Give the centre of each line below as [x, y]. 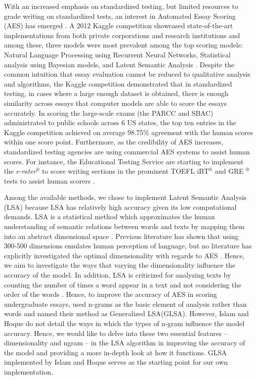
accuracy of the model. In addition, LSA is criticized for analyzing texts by [118, 275]
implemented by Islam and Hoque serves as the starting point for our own [116, 362]
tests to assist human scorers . [49, 180]
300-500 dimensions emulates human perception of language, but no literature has [128, 246]
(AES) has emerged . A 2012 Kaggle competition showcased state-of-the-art [119, 25]
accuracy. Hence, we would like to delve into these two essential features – [116, 333]
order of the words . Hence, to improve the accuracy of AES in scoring [111, 294]
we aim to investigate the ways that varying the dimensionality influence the [120, 265]
